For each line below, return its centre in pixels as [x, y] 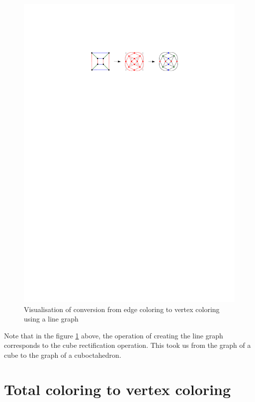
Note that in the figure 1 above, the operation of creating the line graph [114, 335]
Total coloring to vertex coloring [118, 389]
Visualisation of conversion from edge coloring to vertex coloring [122, 309]
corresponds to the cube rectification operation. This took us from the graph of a [127, 345]
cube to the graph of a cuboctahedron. [63, 355]
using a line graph [51, 319]
